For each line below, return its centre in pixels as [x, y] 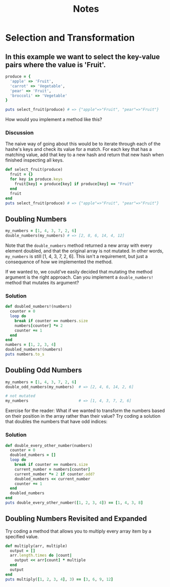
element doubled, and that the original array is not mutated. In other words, [84, 251]
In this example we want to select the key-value [83, 57]
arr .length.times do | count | [41, 555]
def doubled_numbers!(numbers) [39, 307]
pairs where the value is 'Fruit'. [56, 65]
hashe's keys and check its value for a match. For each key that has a [79, 149]
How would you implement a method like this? [54, 120]
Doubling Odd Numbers [44, 370]
